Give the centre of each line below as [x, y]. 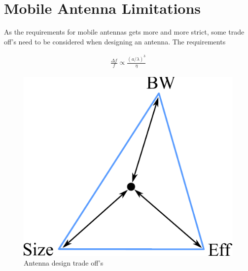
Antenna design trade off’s [64, 263]
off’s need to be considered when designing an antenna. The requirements [115, 41]
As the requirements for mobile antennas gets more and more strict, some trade [124, 32]
